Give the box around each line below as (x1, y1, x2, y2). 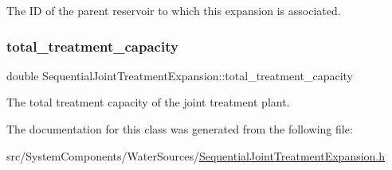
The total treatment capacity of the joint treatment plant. (6, 94, 290, 110)
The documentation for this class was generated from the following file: (6, 121, 353, 137)
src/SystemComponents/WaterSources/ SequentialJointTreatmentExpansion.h (6, 147, 386, 164)
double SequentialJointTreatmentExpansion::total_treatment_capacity (6, 67, 353, 83)
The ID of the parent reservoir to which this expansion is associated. (6, 2, 341, 18)
